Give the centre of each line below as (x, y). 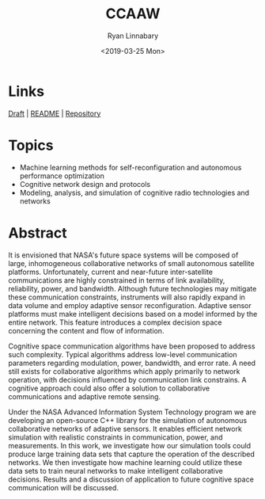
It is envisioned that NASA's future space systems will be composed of (123, 255)
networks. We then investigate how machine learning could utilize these (125, 462)
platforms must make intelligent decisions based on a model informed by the (133, 314)
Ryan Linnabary (133, 36)
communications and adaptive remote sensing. (84, 396)
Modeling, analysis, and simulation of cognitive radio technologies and (134, 192)
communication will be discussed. (63, 487)
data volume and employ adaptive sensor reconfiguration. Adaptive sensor (130, 305)
